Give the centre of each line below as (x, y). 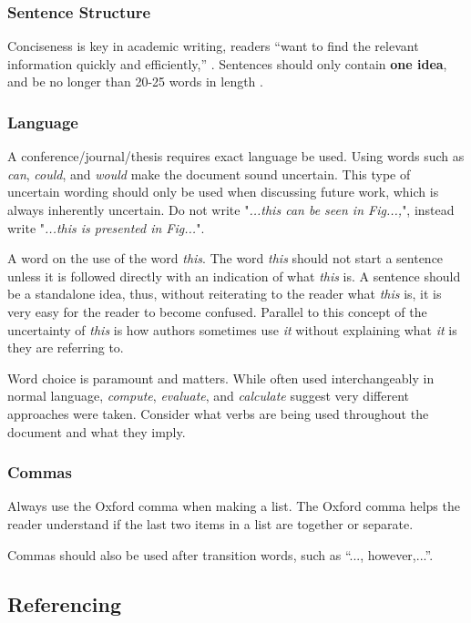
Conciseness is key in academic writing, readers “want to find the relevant (213, 46)
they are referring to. (66, 347)
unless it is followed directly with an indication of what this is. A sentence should (234, 276)
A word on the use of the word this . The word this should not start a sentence (225, 258)
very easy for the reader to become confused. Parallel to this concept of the (217, 311)
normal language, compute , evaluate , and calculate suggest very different (208, 396)
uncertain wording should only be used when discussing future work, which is (223, 192)
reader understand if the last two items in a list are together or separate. (210, 523)
